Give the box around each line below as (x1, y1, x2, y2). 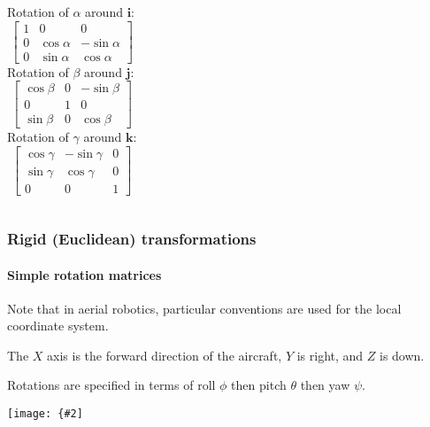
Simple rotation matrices (7, 265, 162, 283)
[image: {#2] (7, 408, 83, 421)
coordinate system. (7, 316, 109, 335)
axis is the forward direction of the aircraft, (47, 345, 282, 364)
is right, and (296, 345, 364, 364)
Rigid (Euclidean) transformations (7, 227, 257, 249)
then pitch (231, 376, 287, 394)
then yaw (300, 376, 350, 394)
